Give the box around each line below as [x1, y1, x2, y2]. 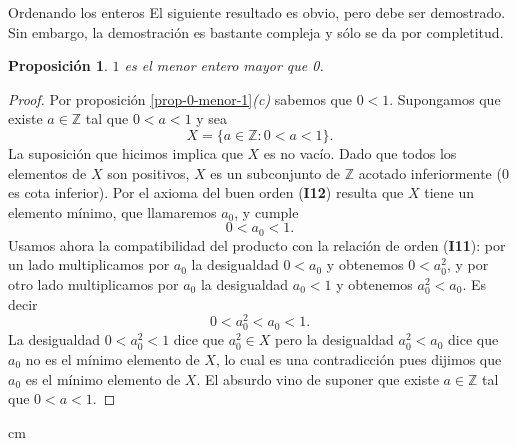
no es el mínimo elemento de [25, 349, 200, 369]
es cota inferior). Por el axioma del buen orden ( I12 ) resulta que [8, 182, 404, 203]
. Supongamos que [389, 88, 501, 109]
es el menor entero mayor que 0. [124, 55, 324, 76]
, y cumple [234, 201, 299, 222]
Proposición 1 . [8, 55, 108, 76]
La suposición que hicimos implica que [8, 142, 243, 163]
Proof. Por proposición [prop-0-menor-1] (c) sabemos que [8, 88, 352, 109]
